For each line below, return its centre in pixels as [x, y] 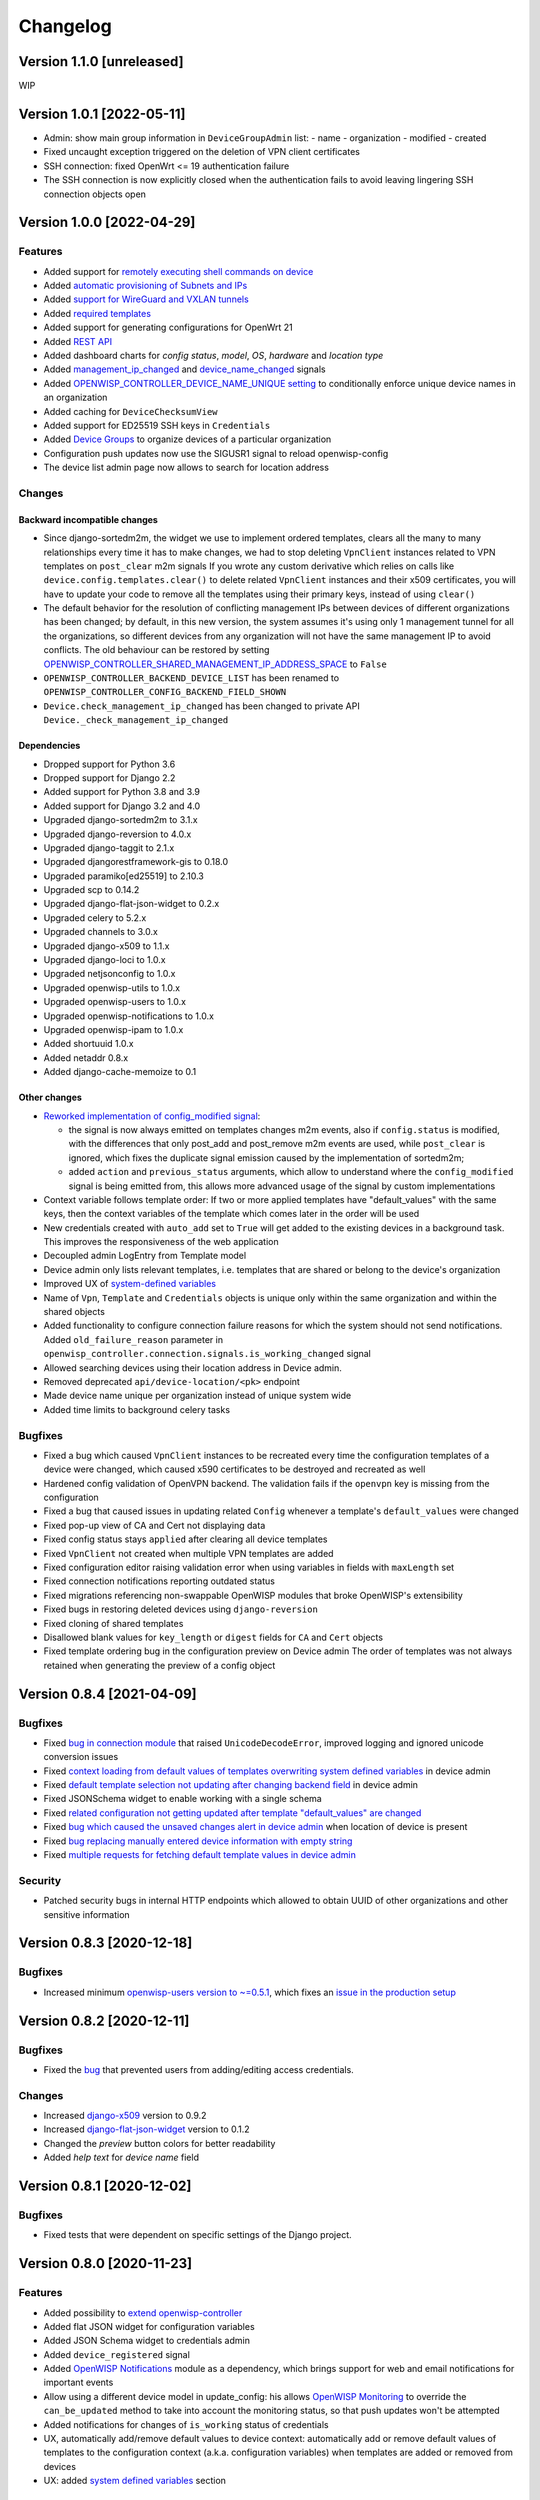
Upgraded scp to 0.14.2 [91, 890]
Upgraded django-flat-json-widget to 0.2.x [131, 904]
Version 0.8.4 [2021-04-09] [107, 1693]
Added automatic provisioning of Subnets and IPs [145, 286]
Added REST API [78, 341]
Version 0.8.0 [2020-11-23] [105, 2263]
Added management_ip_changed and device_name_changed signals [184, 369]
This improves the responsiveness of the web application [161, 1242]
